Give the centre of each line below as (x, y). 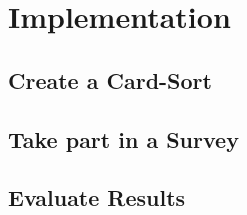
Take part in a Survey (123, 138)
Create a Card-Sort (110, 79)
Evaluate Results (97, 197)
